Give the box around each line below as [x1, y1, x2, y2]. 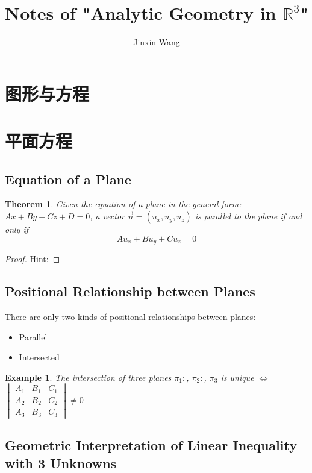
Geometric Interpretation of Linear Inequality [5, 436, 297, 454]
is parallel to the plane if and [195, 210, 302, 222]
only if [5, 223, 29, 236]
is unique [220, 371, 254, 383]
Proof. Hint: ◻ [5, 252, 60, 265]
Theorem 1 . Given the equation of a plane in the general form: [5, 198, 242, 210]
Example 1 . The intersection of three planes [5, 371, 172, 383]
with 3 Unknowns [5, 453, 117, 472]
